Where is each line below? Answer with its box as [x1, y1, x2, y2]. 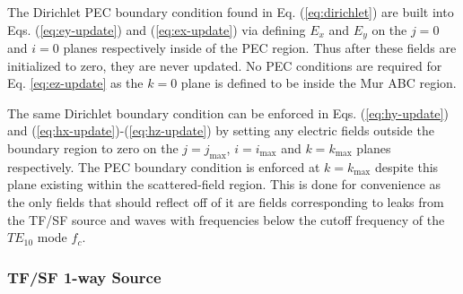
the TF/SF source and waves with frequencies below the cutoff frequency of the [7, 210, 445, 229]
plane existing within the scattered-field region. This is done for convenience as [7, 175, 441, 194]
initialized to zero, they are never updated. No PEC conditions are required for [7, 56, 442, 74]
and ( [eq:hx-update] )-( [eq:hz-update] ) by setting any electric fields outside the [7, 121, 434, 140]
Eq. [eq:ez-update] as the [7, 73, 144, 92]
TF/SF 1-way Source [7, 265, 162, 288]
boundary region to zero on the [7, 139, 179, 158]
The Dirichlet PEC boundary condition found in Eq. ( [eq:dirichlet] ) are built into [7, 3, 454, 21]
